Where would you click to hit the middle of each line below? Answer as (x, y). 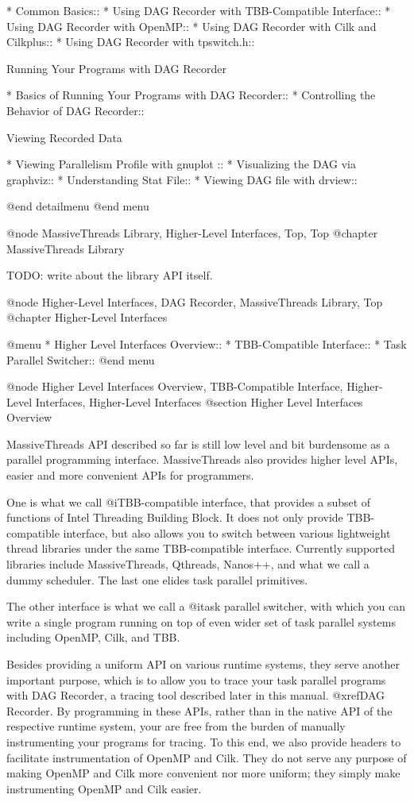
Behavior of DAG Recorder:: (75, 110)
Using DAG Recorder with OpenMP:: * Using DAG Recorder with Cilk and (192, 26)
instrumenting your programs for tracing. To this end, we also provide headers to (204, 741)
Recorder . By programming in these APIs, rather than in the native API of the (199, 710)
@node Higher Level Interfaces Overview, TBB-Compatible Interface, (175, 386)
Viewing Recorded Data (64, 137)
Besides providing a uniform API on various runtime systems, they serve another (203, 664)
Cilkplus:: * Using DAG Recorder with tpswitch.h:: (131, 42)
